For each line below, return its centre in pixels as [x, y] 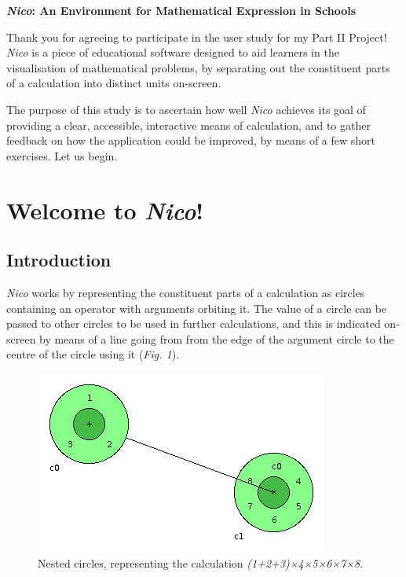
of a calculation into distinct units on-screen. [114, 83]
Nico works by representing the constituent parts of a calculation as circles [186, 292]
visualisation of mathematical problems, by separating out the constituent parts [198, 67]
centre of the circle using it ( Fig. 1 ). [93, 354]
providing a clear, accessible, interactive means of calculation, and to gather [188, 125]
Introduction [59, 260]
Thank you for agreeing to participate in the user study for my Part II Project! [197, 37]
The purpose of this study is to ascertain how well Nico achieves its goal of [186, 109]
